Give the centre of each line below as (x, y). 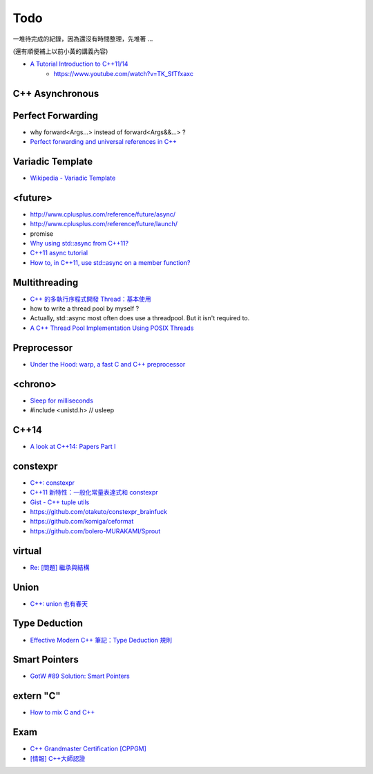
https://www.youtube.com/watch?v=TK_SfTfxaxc (123, 73)
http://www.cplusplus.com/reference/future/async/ (103, 214)
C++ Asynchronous (56, 93)
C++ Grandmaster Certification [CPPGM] (88, 749)
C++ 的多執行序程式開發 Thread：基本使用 (90, 299)
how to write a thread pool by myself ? (85, 308)
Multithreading (46, 283)
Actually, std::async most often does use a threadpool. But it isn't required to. (140, 318)
